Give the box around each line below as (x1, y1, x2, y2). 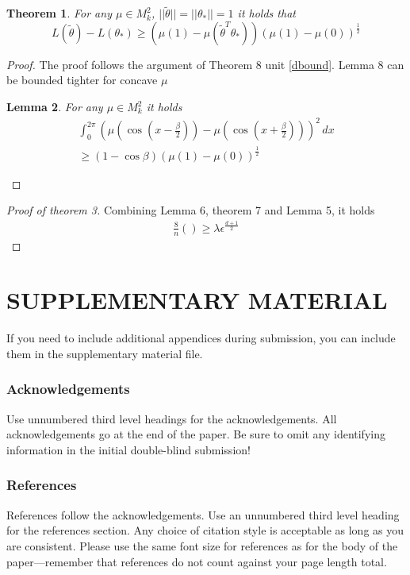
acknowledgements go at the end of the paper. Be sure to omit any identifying (6, 426, 385, 442)
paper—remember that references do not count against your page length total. (6, 553, 387, 569)
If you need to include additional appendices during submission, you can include (6, 330, 396, 346)
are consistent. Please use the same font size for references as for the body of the (6, 537, 398, 554)
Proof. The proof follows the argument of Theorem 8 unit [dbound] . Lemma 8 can (6, 56, 404, 72)
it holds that (237, 5, 296, 21)
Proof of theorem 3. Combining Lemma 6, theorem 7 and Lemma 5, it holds (6, 202, 375, 218)
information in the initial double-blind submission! (6, 441, 251, 457)
